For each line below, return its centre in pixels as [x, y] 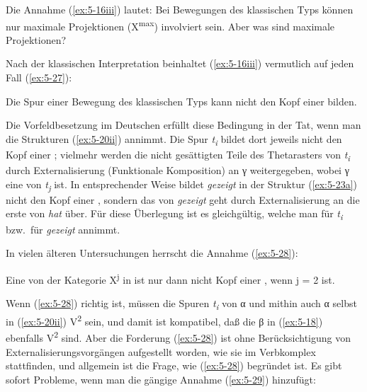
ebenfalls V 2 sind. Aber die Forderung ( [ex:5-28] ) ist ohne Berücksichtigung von [179, 336]
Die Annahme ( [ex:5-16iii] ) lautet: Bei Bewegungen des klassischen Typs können [180, 9]
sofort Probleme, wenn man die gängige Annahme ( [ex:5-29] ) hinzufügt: [161, 379]
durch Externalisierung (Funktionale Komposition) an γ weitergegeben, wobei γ [177, 170]
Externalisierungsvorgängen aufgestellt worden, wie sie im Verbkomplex [161, 351]
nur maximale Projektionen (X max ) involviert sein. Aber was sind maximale [170, 25]
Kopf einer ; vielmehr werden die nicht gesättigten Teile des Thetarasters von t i [178, 155]
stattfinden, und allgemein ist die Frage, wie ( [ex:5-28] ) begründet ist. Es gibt [174, 365]
